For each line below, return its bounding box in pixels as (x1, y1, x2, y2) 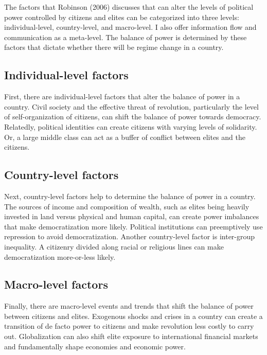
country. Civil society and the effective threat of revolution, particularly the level (4, 101, 259, 112)
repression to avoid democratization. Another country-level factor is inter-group (4, 231, 255, 242)
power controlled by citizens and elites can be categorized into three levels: (4, 11, 239, 22)
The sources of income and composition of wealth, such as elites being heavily (4, 201, 250, 211)
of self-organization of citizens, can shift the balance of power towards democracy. (4, 111, 261, 122)
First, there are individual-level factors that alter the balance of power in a (4, 91, 240, 102)
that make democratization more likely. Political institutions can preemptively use (4, 221, 263, 232)
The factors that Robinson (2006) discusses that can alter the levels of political (4, 2, 254, 12)
